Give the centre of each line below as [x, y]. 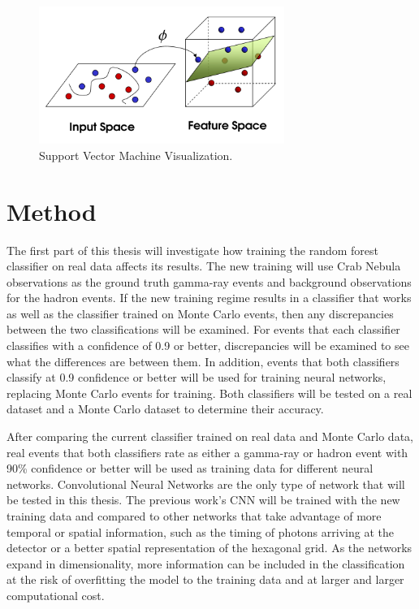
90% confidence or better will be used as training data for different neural [190, 468]
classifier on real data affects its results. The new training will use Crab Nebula [204, 266]
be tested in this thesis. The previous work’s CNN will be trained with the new [203, 500]
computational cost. [56, 595]
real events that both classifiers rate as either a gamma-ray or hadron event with [207, 452]
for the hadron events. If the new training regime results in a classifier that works [209, 298]
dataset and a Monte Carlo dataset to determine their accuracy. [165, 409]
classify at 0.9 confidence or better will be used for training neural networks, [197, 377]
